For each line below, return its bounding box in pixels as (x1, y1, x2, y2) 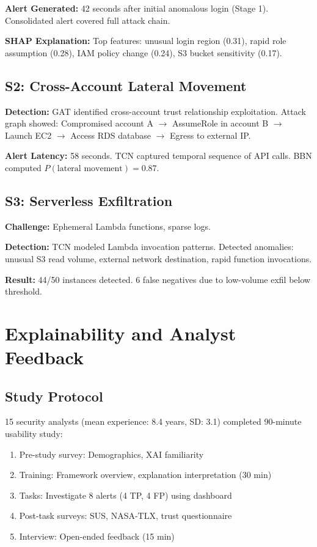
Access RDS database (70, 128, 151, 141)
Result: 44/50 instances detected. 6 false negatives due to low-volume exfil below (5, 273, 311, 285)
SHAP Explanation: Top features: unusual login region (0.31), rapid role (5, 34, 286, 47)
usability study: (5, 427, 63, 440)
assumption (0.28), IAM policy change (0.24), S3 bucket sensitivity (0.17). (5, 46, 282, 59)
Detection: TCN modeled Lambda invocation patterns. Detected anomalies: (5, 240, 294, 253)
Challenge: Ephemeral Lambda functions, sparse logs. (5, 219, 211, 232)
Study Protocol (5, 386, 103, 405)
